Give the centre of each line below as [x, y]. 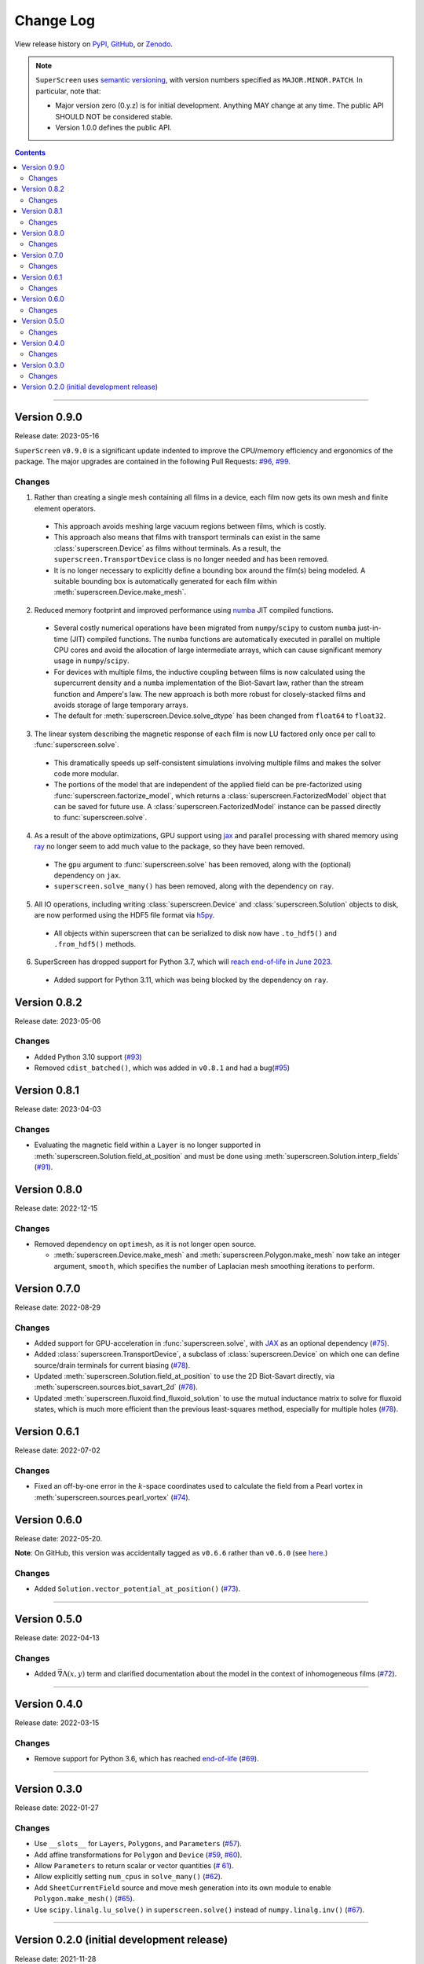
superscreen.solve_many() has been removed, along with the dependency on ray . [194, 886]
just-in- [369, 628]
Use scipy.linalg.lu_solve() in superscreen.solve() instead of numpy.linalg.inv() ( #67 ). [199, 1910]
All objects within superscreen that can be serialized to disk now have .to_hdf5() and [196, 933]
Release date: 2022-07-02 [58, 1450]
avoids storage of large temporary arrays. [121, 705]
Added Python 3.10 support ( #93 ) [88, 1057]
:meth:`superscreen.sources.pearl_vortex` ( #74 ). [112, 1497]
